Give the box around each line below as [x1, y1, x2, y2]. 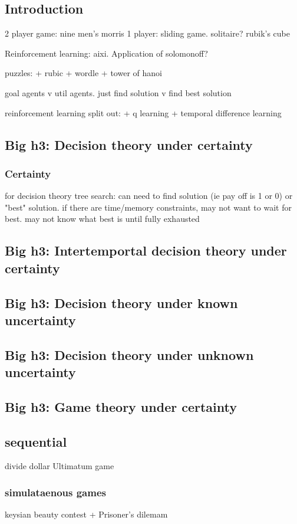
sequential [5, 432, 67, 450]
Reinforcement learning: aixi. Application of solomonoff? [5, 47, 208, 59]
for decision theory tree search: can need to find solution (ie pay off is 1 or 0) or [5, 189, 293, 202]
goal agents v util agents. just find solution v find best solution [5, 86, 232, 99]
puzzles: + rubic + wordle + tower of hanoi [5, 67, 162, 79]
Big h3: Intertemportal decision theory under [5, 241, 287, 260]
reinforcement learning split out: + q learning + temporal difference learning [5, 106, 282, 119]
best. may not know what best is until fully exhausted [5, 212, 200, 225]
